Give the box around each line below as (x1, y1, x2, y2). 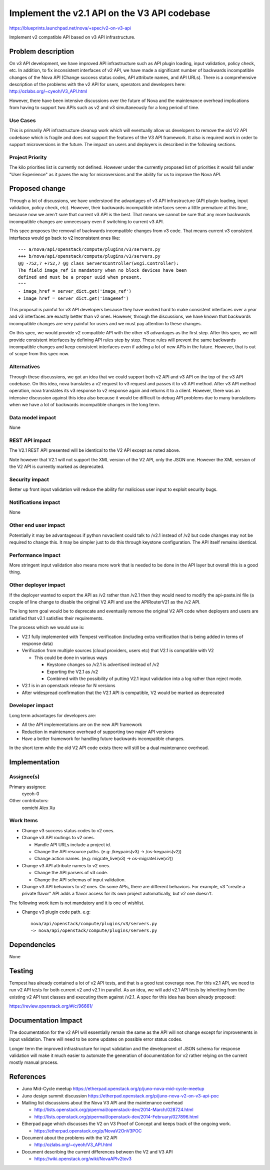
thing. (9, 569, 21, 575)
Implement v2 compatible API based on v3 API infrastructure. (9, 34, 135, 40)
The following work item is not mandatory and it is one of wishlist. (9, 900, 144, 906)
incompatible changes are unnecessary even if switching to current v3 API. (9, 218, 164, 225)
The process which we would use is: (9, 625, 84, 631)
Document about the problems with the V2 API (21, 1135, 117, 1141)
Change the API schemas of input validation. (34, 876, 126, 883)
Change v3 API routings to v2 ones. (21, 835, 95, 841)
